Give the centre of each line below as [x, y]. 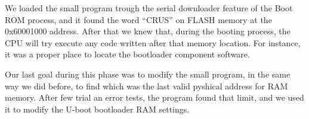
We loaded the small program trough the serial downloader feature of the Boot [149, 8]
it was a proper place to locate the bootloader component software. [127, 54]
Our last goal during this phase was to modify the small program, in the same [148, 74]
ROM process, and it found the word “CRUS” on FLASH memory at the [138, 19]
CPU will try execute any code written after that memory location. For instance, [153, 42]
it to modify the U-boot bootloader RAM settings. [97, 109]
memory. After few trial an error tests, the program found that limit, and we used [154, 97]
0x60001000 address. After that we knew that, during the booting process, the [148, 31]
